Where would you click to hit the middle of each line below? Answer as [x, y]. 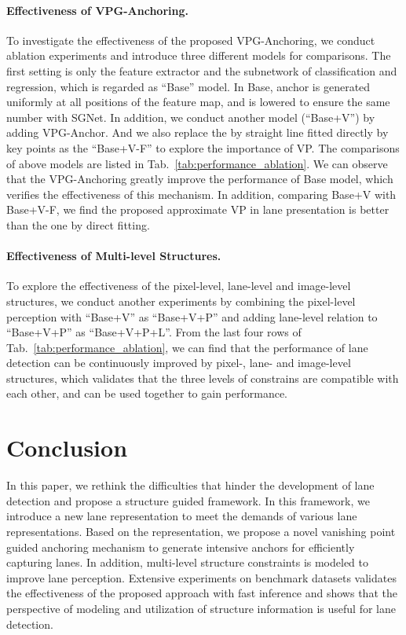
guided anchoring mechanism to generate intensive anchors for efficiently [181, 547]
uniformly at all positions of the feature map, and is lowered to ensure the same [198, 102]
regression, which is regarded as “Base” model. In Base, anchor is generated [188, 86]
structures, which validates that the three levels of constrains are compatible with [203, 378]
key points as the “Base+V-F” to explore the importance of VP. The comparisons [203, 147]
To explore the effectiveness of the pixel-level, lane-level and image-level [179, 286]
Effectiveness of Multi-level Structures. [114, 256]
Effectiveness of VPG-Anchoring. [97, 10]
